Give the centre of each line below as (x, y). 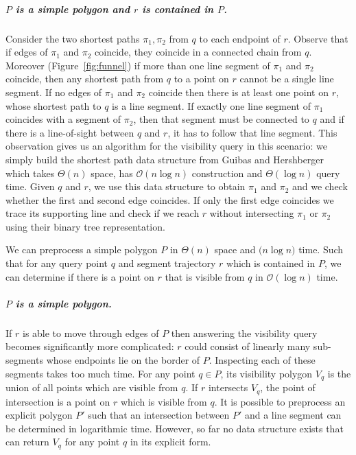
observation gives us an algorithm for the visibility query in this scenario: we (166, 146)
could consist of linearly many (248, 346)
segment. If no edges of (54, 92)
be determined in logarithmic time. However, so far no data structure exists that (175, 428)
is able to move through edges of (91, 332)
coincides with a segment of (63, 119)
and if (332, 119)
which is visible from (164, 401)
